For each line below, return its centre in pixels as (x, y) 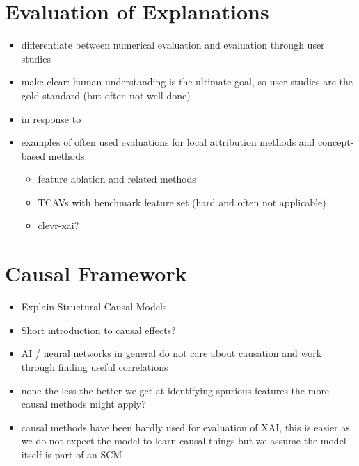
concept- (336, 142)
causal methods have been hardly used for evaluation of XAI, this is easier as (185, 427)
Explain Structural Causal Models (94, 307)
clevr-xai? (58, 225)
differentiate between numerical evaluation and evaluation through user (173, 45)
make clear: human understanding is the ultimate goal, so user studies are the (187, 82)
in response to (51, 118)
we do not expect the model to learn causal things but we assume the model (184, 441)
